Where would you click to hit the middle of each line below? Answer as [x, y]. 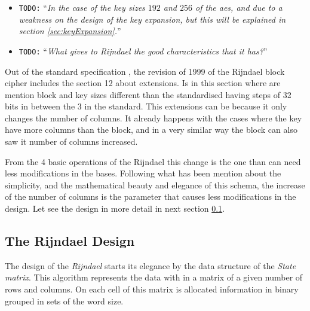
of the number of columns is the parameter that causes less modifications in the [151, 196]
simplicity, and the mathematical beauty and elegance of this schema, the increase [155, 185]
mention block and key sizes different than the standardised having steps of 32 [148, 94]
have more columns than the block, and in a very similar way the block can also [151, 129]
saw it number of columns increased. [71, 141]
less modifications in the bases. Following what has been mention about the [143, 173]
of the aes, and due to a [239, 7]
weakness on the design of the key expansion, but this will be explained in [152, 19]
